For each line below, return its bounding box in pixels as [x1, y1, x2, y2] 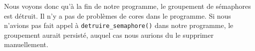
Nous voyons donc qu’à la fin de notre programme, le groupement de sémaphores [4, 1, 251, 11]
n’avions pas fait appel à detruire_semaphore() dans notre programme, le [4, 20, 234, 30]
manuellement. [4, 39, 48, 50]
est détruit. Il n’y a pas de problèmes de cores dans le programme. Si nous [4, 10, 231, 21]
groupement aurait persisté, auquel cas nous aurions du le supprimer [4, 29, 214, 40]
